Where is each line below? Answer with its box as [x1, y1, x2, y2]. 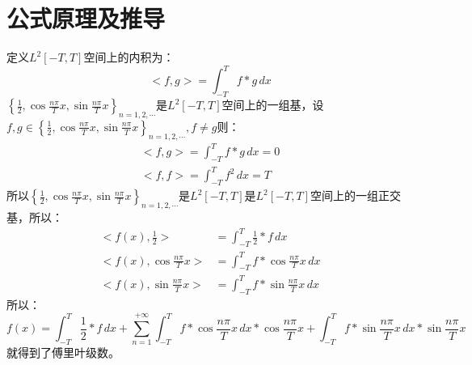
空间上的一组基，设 [221, 96, 324, 113]
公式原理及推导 [6, 2, 166, 35]
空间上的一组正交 [310, 187, 401, 204]
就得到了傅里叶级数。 [6, 344, 120, 361]
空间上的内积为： [83, 49, 175, 66]
